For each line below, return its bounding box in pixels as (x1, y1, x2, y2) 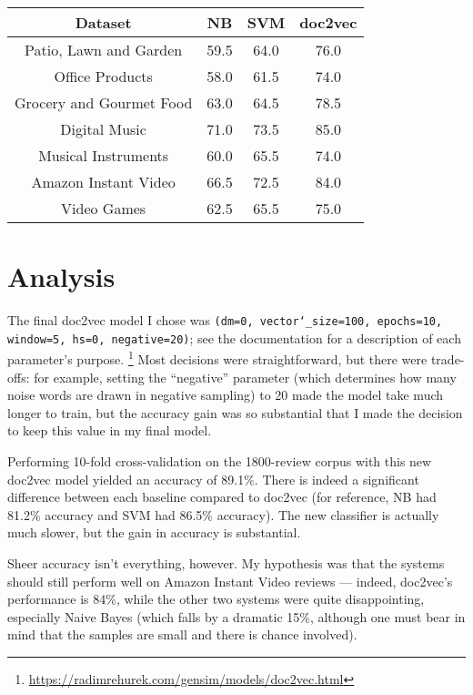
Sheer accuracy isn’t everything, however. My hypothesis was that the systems (7, 554, 445, 573)
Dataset (75, 12, 132, 33)
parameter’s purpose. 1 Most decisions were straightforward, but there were (7, 347, 428, 369)
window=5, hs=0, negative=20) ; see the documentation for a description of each (7, 328, 461, 347)
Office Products (54, 66, 153, 87)
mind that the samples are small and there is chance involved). (7, 625, 357, 644)
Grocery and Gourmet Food (15, 92, 193, 113)
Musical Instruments (38, 145, 169, 166)
